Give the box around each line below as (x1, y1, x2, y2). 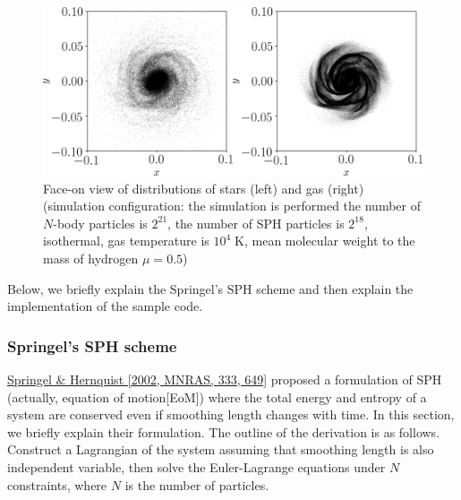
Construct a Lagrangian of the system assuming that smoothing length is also (7, 440, 434, 459)
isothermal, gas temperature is (43, 231, 209, 250)
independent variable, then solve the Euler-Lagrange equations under (7, 457, 386, 476)
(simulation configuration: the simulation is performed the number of (43, 196, 421, 215)
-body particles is (53, 213, 148, 232)
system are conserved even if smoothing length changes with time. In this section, (7, 405, 455, 424)
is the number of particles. (124, 475, 269, 494)
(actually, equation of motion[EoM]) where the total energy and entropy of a (7, 387, 427, 406)
